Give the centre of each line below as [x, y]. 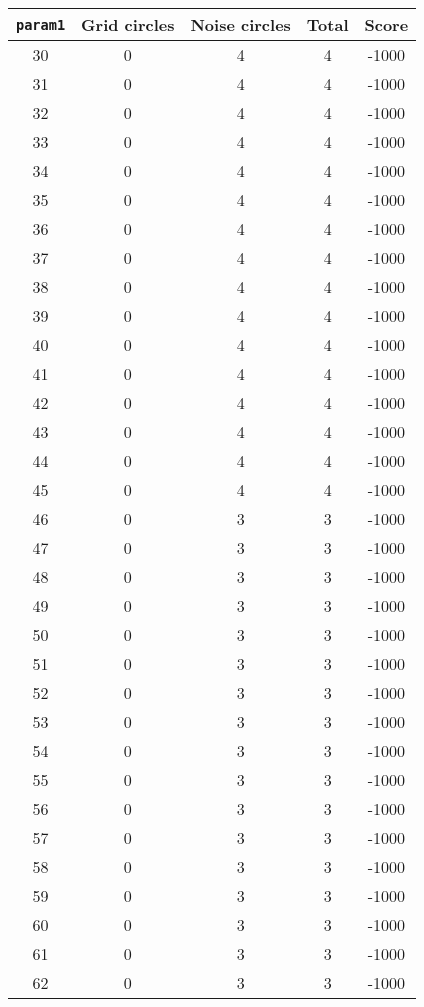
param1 [41, 24]
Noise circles [240, 24]
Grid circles [128, 24]
